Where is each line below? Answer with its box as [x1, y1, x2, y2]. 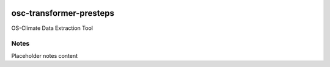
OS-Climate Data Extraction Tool [11, 24, 93, 32]
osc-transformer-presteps [11, 8, 115, 18]
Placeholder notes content [11, 52, 78, 59]
